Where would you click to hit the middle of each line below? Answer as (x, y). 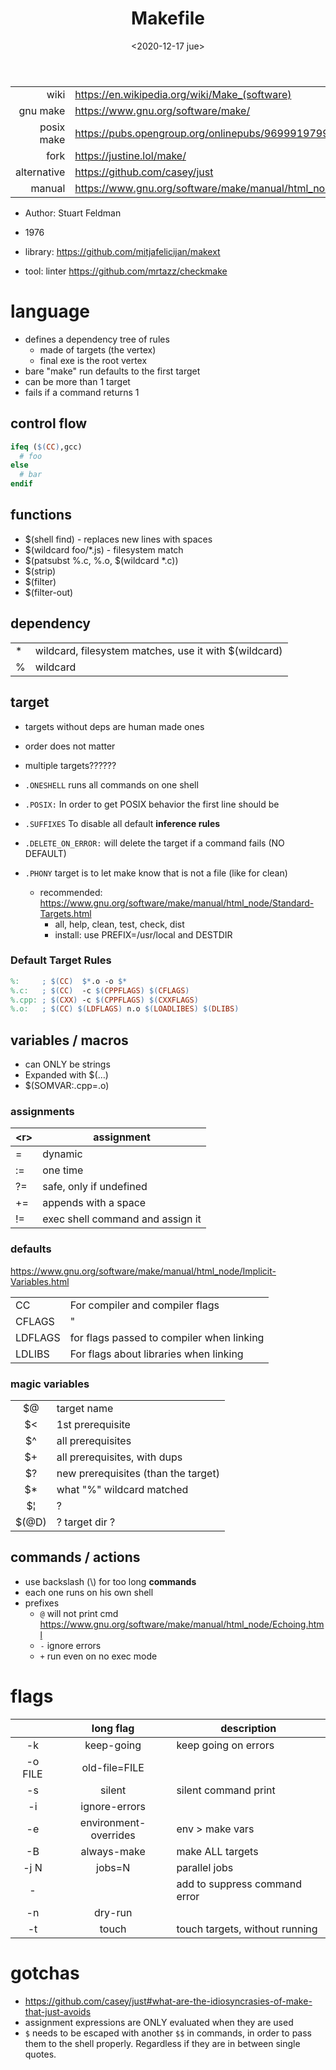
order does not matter (70, 746)
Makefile (168, 18)
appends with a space (94, 1203)
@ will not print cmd (79, 1613)
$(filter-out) (49, 592)
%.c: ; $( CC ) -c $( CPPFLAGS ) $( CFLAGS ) (100, 990)
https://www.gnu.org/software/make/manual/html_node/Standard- (177, 903)
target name (85, 1408)
